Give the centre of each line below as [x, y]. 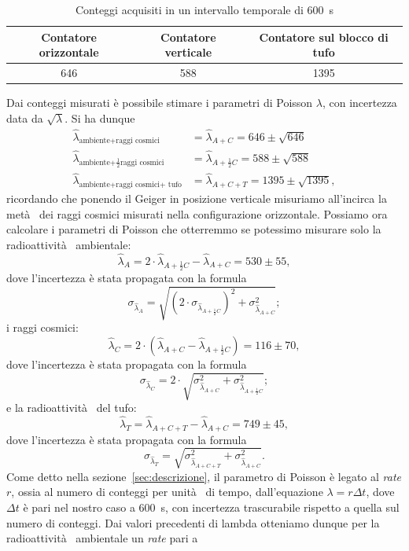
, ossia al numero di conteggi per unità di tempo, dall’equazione [167, 492]
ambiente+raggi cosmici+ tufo [130, 185]
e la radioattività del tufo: [72, 407]
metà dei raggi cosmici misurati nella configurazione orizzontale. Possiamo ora [197, 213]
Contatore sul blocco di [324, 37]
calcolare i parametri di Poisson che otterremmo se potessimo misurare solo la [194, 229]
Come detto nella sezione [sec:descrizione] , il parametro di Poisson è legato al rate [204, 476]
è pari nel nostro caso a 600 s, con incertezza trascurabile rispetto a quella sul [211, 507]
